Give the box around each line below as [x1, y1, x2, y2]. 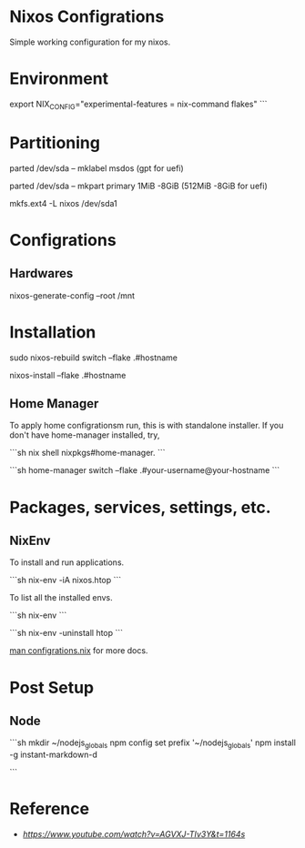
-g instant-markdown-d [9, 749, 97, 761]
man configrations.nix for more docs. [9, 645, 148, 656]
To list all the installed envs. [9, 592, 114, 603]
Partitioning [9, 132, 100, 153]
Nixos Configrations [9, 6, 165, 27]
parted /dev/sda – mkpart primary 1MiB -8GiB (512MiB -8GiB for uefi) [9, 180, 268, 191]
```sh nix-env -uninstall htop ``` [9, 628, 124, 639]
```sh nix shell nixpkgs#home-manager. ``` [9, 448, 166, 459]
